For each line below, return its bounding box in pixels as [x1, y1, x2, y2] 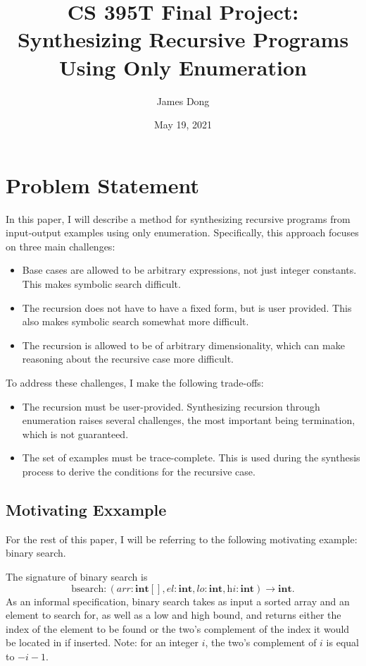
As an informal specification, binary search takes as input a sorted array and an [6, 593, 350, 608]
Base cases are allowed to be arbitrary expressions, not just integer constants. [22, 262, 357, 277]
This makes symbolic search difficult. [22, 277, 181, 291]
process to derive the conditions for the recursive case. [22, 464, 255, 478]
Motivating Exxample [6, 498, 167, 520]
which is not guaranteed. [22, 426, 129, 441]
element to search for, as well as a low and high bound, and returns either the [6, 607, 341, 622]
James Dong [156, 93, 210, 108]
